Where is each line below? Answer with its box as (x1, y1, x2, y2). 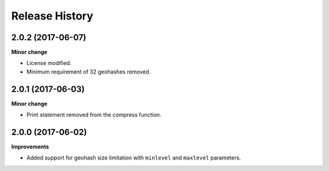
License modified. (26, 60, 72, 67)
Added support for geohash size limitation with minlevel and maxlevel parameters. (26, 154, 241, 161)
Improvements (11, 143, 49, 150)
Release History (11, 9, 94, 23)
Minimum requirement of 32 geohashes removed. (26, 68, 151, 75)
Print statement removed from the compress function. (26, 111, 161, 119)
